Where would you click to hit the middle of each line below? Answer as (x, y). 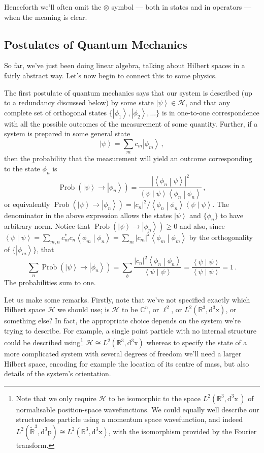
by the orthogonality (221, 237)
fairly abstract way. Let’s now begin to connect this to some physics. (111, 75)
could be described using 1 (44, 341)
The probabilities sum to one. (50, 282)
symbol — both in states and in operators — (181, 7)
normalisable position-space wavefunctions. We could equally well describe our (138, 409)
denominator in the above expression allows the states (88, 215)
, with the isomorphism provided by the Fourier (183, 431)
